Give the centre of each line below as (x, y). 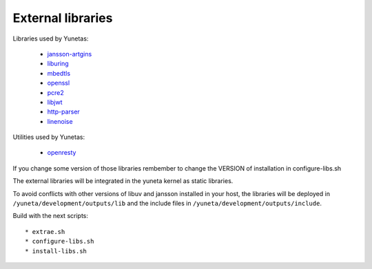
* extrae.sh (45, 232)
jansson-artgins (70, 54)
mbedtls (59, 73)
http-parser (64, 112)
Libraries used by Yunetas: (51, 39)
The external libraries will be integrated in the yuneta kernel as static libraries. (123, 181)
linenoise (60, 121)
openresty (62, 153)
